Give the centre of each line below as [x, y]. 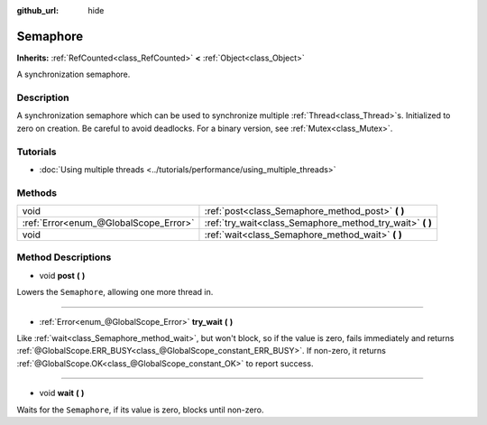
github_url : [37, 10]
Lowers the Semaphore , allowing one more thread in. [115, 292]
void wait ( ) [62, 393]
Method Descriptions [64, 257]
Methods [37, 192]
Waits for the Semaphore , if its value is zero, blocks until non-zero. [140, 410]
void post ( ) [62, 275]
